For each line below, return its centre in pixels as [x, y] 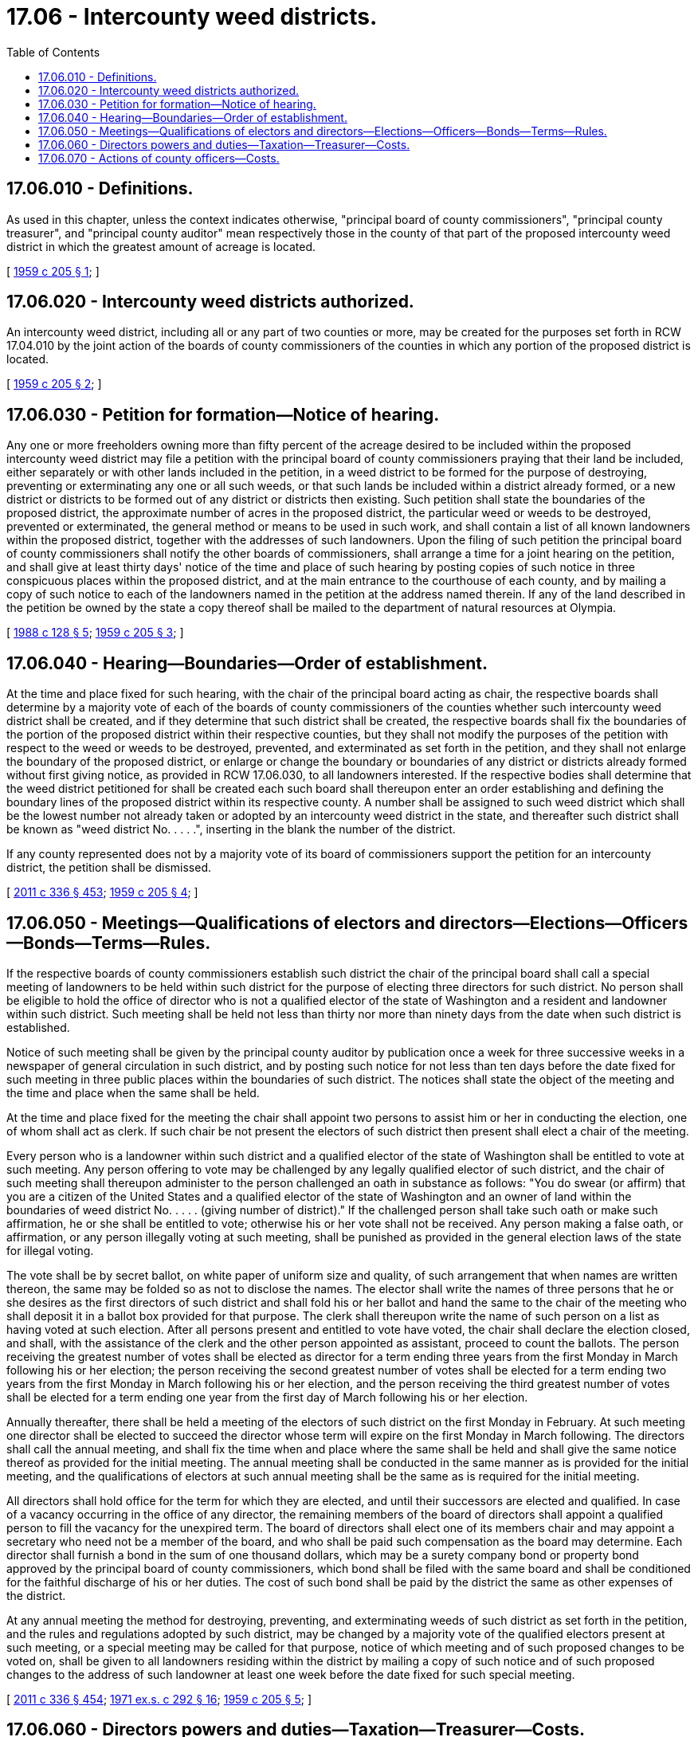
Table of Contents [53, 52]
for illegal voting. [50, 1250]
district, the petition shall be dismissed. [109, 868]
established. [38, 1027]
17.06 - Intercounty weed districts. [192, 17]
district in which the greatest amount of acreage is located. [161, 246]
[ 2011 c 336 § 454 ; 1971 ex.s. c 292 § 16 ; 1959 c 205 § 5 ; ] [159, 1699]
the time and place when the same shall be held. [133, 1092]
